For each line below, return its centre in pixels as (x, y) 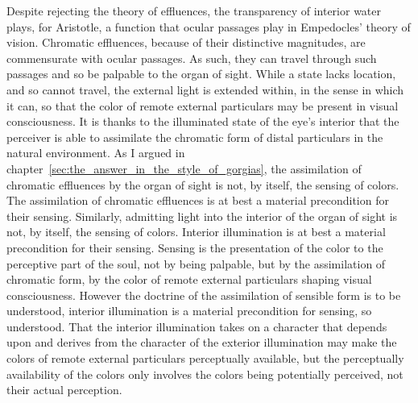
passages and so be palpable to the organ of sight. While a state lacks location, (201, 74)
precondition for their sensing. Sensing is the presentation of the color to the (195, 247)
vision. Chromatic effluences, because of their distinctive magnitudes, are (186, 42)
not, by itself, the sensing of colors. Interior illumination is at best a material (196, 232)
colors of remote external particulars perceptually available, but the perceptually (205, 358)
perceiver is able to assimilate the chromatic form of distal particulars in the (195, 137)
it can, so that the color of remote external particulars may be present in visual (203, 105)
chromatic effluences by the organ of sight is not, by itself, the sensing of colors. (203, 184)
